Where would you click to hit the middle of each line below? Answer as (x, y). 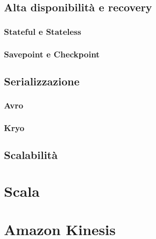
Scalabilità (31, 155)
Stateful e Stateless (43, 31)
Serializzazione (42, 81)
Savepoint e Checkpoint (52, 54)
